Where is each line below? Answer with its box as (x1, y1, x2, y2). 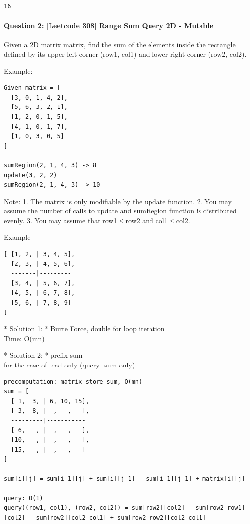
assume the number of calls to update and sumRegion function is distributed (4, 206, 237, 216)
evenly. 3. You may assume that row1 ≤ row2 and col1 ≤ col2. (4, 215, 190, 225)
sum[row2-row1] (195, 504, 245, 512)
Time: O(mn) (4, 333, 45, 343)
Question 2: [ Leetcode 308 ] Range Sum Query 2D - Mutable (4, 20, 214, 31)
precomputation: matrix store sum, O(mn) (4, 378, 143, 385)
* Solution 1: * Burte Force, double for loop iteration (4, 323, 165, 334)
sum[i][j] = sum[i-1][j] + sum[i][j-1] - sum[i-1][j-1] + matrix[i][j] (4, 475, 245, 482)
